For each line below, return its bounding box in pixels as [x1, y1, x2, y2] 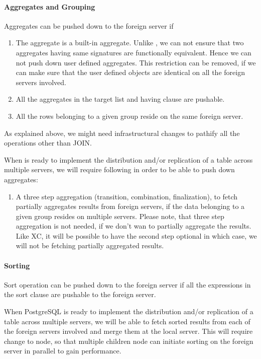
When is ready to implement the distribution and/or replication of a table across [4, 154, 253, 165]
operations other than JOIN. [4, 137, 92, 148]
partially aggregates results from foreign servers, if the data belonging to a [16, 201, 245, 211]
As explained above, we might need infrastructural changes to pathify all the [4, 127, 240, 138]
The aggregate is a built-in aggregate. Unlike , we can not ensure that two [16, 37, 244, 48]
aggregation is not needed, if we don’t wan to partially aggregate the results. [16, 221, 251, 231]
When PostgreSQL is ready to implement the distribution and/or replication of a [4, 306, 253, 317]
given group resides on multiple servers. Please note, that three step [16, 210, 224, 221]
